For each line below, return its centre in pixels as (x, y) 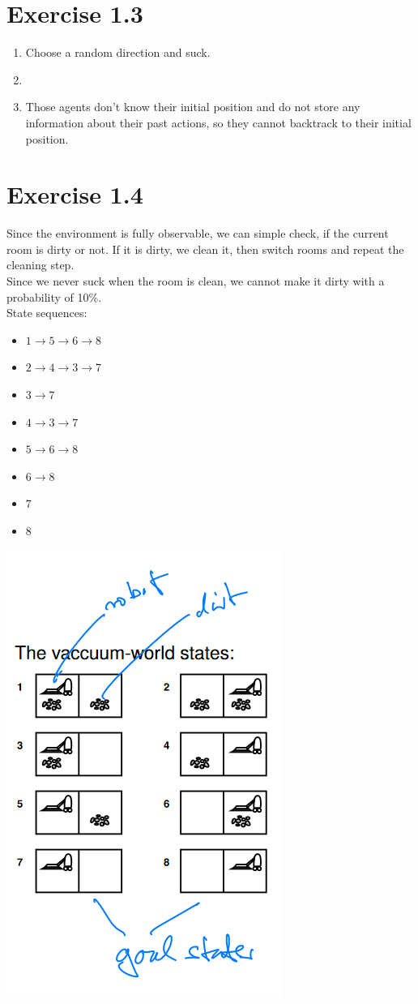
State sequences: (47, 313)
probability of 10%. (54, 296)
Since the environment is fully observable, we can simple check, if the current (198, 233)
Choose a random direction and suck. (118, 52)
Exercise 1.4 (75, 194)
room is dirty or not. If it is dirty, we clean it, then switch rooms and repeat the (205, 249)
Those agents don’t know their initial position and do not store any (193, 107)
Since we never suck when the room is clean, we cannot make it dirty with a (196, 281)
